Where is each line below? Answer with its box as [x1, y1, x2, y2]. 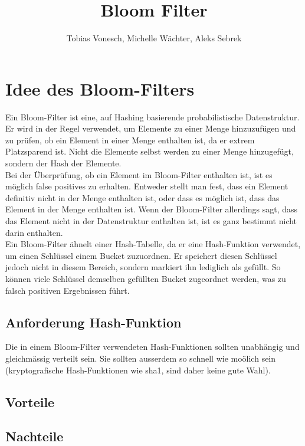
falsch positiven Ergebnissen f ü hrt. [5, 284, 130, 296]
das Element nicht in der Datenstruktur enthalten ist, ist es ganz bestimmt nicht [5, 215, 297, 227]
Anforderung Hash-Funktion [5, 313, 182, 331]
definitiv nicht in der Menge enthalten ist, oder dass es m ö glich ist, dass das [5, 191, 280, 204]
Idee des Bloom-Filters [5, 76, 195, 100]
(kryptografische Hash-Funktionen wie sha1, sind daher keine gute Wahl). [5, 363, 271, 376]
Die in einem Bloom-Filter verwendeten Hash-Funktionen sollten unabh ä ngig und [5, 340, 300, 353]
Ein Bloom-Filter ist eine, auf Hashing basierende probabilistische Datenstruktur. [5, 110, 300, 123]
